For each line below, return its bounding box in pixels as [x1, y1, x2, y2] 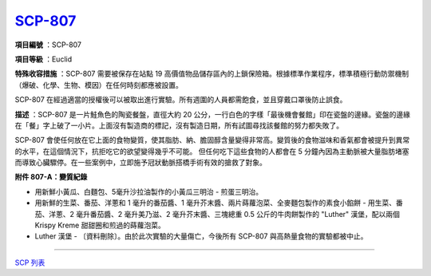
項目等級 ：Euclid [14, 54, 72, 64]
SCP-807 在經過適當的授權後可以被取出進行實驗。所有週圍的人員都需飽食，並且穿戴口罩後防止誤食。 [14, 95, 347, 104]
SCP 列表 [14, 258, 45, 267]
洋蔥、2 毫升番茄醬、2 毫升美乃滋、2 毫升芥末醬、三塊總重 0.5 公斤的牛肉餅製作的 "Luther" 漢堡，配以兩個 [48, 209, 401, 219]
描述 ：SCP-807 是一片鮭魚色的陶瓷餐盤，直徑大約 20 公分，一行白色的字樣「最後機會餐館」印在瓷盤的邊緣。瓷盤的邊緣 [14, 109, 411, 119]
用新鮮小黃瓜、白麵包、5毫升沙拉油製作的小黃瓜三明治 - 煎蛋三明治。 [34, 187, 263, 196]
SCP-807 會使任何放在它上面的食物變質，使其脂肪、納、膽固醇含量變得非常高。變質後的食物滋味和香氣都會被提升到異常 [14, 136, 410, 145]
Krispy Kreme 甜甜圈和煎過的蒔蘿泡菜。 [34, 220, 165, 231]
